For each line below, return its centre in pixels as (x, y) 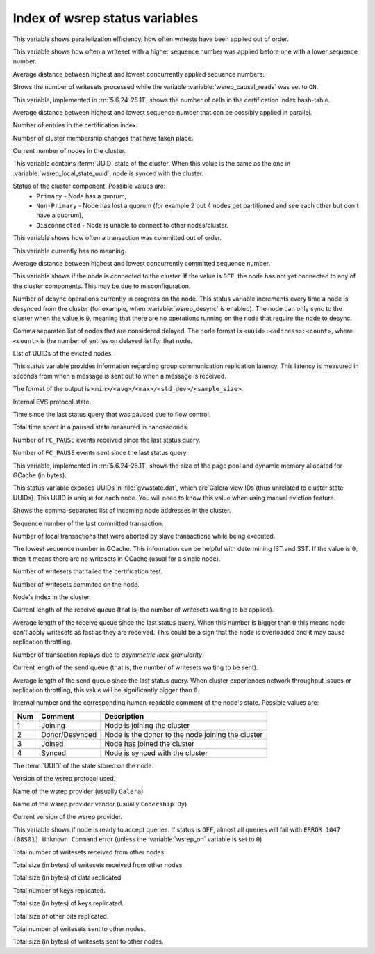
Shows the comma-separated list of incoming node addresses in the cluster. (122, 511)
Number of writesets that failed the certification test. (88, 571)
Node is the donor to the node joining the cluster (184, 734)
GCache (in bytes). (40, 475)
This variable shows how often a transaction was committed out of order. (117, 238)
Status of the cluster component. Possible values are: (89, 186)
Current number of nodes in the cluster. (69, 151)
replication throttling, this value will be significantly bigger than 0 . (106, 690)
